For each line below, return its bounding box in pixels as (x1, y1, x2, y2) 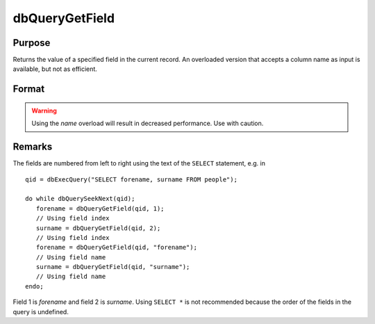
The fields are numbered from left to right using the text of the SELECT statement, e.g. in (12, 159, 265, 168)
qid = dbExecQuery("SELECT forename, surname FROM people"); (25, 175, 237, 184)
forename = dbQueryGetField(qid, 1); (35, 204, 165, 212)
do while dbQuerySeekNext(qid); (25, 195, 135, 203)
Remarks (12, 141, 53, 153)
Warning (31, 106, 57, 115)
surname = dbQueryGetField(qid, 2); (35, 224, 161, 232)
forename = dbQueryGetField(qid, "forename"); (35, 243, 198, 252)
